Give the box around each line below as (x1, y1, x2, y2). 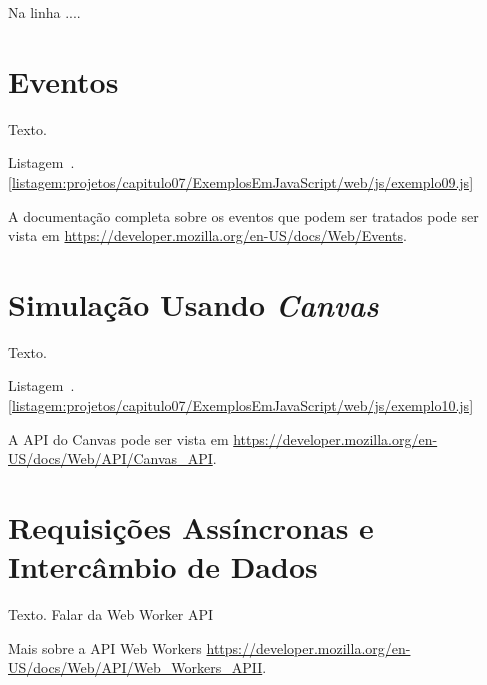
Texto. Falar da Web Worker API (8, 604, 214, 625)
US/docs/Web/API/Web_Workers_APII (8, 657, 263, 678)
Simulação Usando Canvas (8, 283, 379, 325)
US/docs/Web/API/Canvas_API (8, 448, 213, 469)
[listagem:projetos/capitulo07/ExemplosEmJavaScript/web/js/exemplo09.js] (8, 171, 474, 192)
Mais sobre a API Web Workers (8, 637, 202, 658)
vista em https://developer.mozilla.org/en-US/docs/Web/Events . (8, 225, 407, 246)
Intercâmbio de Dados (8, 546, 318, 587)
